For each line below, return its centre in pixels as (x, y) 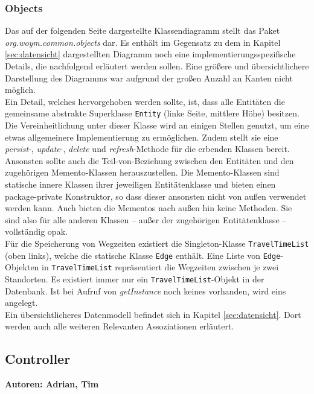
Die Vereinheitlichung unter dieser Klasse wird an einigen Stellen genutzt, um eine (157, 125)
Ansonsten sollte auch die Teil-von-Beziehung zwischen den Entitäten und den (149, 160)
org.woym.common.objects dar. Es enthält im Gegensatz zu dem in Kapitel (143, 42)
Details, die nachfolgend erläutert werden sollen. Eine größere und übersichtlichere (157, 66)
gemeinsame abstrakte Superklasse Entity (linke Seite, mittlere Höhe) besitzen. (152, 113)
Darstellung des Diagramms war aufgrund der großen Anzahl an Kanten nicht (149, 78)
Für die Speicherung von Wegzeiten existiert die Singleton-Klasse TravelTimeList (157, 243)
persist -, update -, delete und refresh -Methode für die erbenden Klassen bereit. (147, 149)
